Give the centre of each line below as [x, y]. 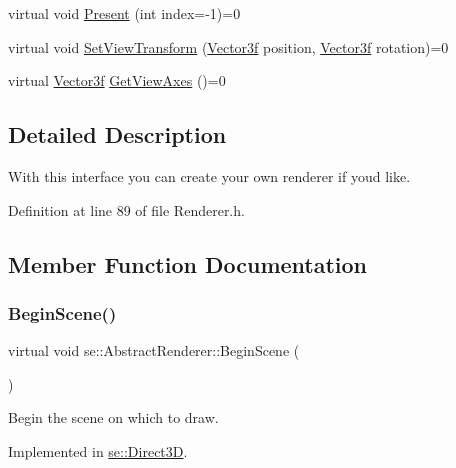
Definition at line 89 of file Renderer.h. [126, 209]
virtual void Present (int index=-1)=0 [124, 13]
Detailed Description [117, 134]
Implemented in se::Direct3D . [98, 450]
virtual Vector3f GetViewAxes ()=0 [117, 80]
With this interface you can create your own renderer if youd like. [209, 175]
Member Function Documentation [188, 263]
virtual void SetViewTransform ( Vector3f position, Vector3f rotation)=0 [228, 46]
